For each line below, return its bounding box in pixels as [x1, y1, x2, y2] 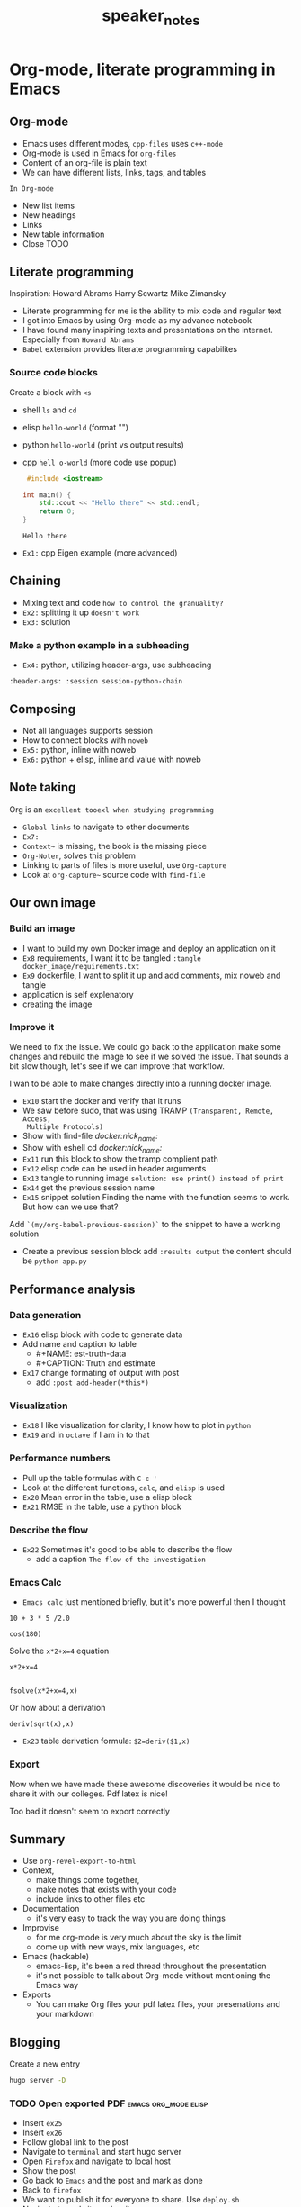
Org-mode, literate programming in [9, 59, 276, 79]
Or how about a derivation [9, 1703, 106, 1714]
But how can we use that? [22, 1201, 119, 1212]
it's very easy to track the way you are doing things [35, 1913, 226, 1923]
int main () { [22, 490, 72, 500]
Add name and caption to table [22, 1339, 137, 1350]
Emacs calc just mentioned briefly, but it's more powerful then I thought [22, 1596, 286, 1607]
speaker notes [102, 5, 200, 29]
